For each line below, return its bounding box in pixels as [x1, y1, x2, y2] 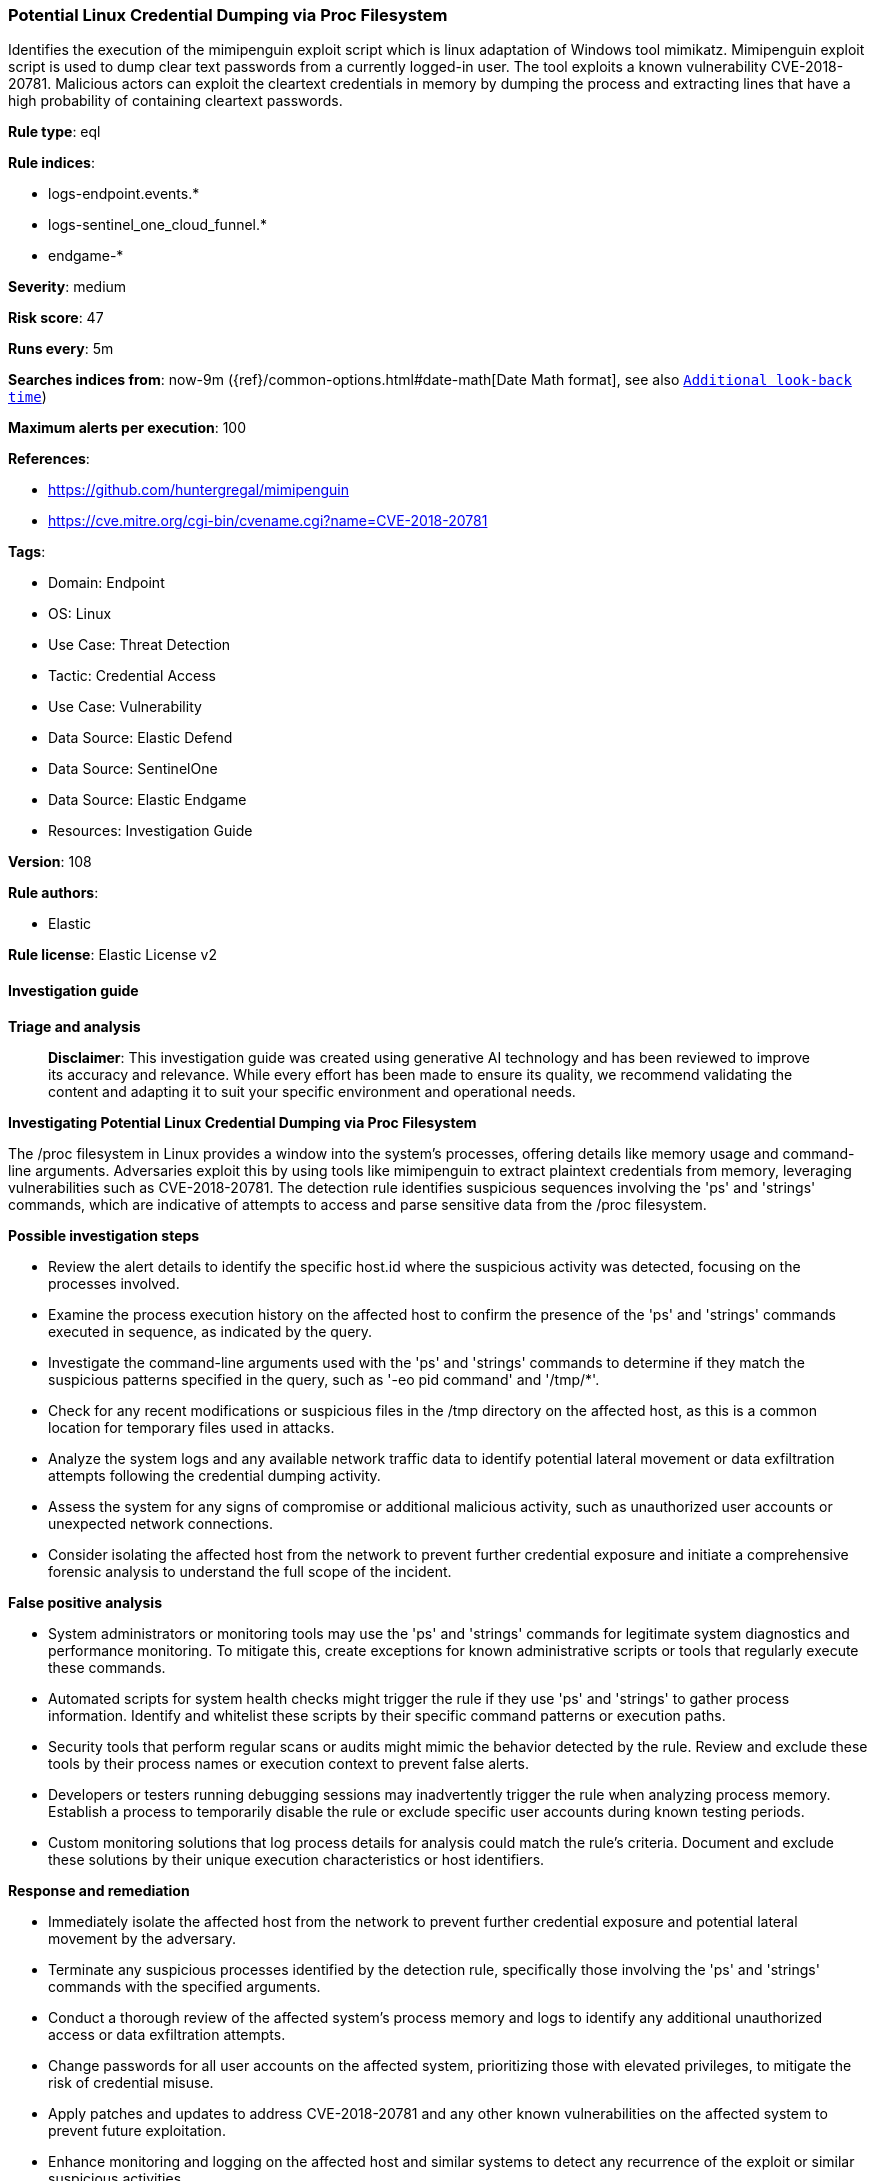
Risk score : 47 [8, 309, 104, 327]
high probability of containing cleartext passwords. [8, 92, 343, 110]
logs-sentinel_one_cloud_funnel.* [48, 216, 268, 234]
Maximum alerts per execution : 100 [8, 419, 247, 437]
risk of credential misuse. [48, 2073, 214, 2091]
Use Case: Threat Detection [48, 636, 231, 654]
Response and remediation [8, 1881, 190, 1899]
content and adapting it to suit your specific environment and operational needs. [48, 1082, 576, 1100]
